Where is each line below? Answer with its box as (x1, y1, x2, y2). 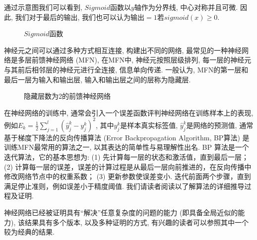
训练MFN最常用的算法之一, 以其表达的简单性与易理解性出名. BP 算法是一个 (4, 142, 249, 152)
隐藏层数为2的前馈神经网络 (24, 91, 111, 101)
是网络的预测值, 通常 (186, 120, 254, 130)
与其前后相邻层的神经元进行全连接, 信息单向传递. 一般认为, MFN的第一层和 (4, 64, 249, 74)
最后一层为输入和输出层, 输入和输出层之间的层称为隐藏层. (4, 74, 191, 84)
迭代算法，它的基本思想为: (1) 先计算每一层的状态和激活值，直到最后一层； (4, 152, 249, 162)
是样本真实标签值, (120, 120, 178, 130)
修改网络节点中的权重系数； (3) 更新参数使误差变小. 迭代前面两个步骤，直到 (4, 171, 251, 181)
